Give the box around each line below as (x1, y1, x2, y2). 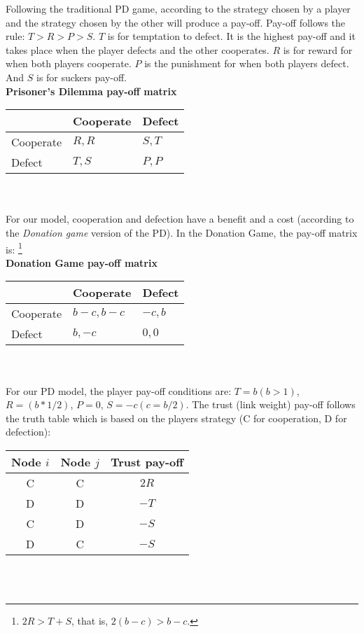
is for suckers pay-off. (36, 69, 127, 84)
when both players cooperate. (6, 56, 132, 71)
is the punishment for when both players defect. (144, 56, 349, 71)
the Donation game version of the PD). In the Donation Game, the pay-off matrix (6, 225, 358, 239)
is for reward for (283, 42, 353, 57)
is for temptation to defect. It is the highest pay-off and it (107, 29, 356, 43)
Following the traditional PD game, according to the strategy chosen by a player (6, 1, 351, 15)
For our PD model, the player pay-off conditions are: (6, 383, 232, 398)
